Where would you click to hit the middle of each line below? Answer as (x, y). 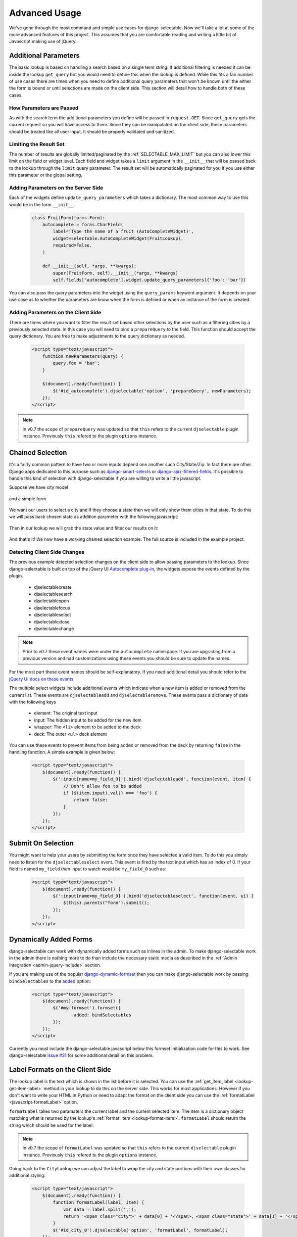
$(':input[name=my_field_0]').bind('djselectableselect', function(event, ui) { (153, 896)
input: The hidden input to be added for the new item (88, 720)
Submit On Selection (41, 843)
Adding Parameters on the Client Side (55, 313)
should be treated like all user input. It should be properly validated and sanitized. (92, 132)
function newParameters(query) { (83, 356)
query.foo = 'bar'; (76, 363)
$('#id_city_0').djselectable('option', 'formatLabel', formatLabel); (140, 1230)
